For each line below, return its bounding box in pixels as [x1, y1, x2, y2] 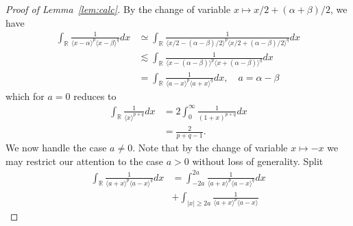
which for [5, 88, 45, 103]
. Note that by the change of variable [132, 140, 288, 154]
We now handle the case [5, 140, 107, 154]
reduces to [73, 88, 117, 103]
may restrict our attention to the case [5, 153, 164, 168]
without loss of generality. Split [192, 153, 324, 168]
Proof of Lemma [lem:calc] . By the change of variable [5, 2, 231, 16]
